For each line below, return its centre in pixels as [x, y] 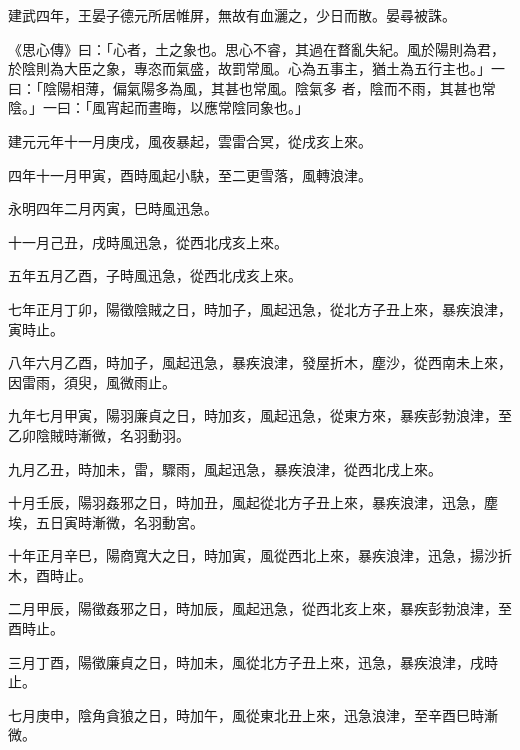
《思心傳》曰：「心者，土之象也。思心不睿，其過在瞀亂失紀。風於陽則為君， [256, 48]
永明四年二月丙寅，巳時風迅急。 [113, 208]
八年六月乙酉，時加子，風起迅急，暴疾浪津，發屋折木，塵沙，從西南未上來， [260, 362]
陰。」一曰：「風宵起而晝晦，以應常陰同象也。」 [158, 107]
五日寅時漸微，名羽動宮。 [119, 521]
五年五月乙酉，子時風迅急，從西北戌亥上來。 [155, 275]
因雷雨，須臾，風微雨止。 [92, 381]
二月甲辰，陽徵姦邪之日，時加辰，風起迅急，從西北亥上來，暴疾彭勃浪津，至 [260, 608]
